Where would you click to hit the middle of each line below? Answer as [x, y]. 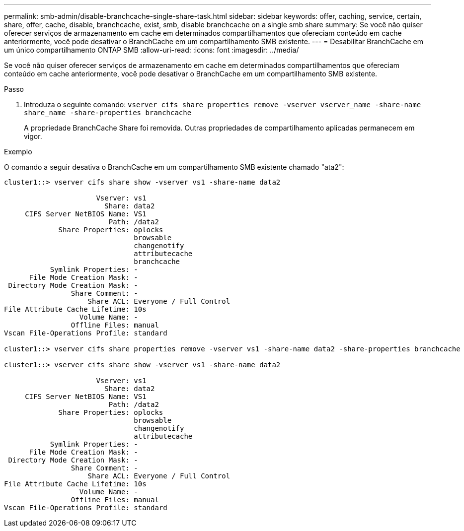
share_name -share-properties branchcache [108, 113]
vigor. [33, 136]
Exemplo [18, 152]
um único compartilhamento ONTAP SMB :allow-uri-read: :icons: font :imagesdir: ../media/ [152, 50]
